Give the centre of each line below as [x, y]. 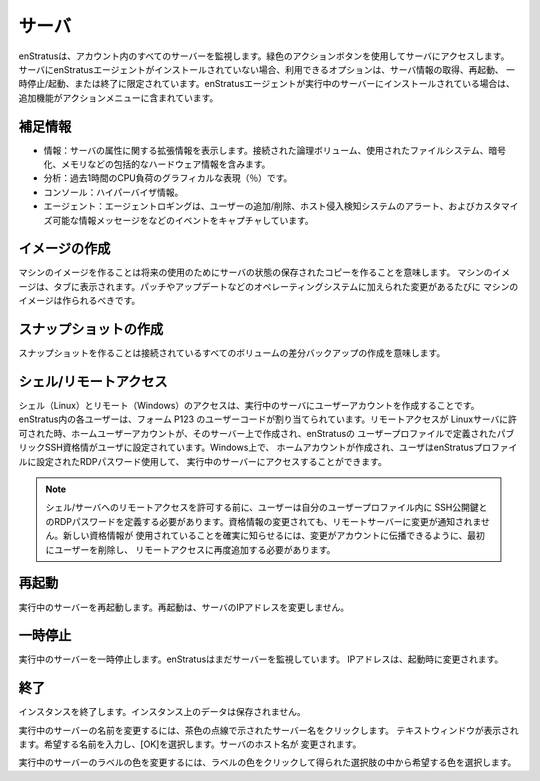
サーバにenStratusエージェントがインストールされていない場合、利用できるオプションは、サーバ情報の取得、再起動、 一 [266, 69]
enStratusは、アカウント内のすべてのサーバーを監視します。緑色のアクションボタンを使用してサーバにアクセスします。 [264, 56]
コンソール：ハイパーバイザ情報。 [113, 192]
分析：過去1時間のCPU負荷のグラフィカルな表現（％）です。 [168, 178]
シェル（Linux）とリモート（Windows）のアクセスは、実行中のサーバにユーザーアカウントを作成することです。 [249, 406]
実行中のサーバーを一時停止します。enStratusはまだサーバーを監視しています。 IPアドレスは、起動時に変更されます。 [261, 659]
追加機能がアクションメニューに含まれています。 [118, 97]
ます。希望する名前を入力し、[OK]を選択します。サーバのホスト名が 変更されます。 [190, 744]
